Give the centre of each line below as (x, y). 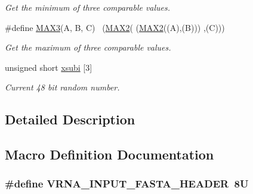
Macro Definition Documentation (109, 154)
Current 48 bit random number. (62, 87)
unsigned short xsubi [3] (49, 67)
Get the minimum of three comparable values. (88, 7)
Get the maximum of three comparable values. (88, 47)
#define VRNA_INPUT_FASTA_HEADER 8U (127, 184)
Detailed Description (70, 119)
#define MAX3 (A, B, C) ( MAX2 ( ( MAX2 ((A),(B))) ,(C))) (115, 27)
